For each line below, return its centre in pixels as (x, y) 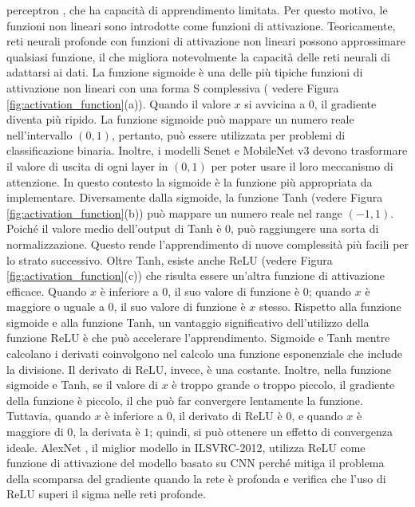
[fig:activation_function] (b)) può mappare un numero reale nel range (174, 212)
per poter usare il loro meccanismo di (302, 165)
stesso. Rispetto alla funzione (330, 307)
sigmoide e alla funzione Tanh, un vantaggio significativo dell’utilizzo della (188, 322)
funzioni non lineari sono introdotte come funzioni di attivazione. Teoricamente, (201, 25)
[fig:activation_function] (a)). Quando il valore (119, 103)
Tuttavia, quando (49, 416)
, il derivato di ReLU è (227, 416)
